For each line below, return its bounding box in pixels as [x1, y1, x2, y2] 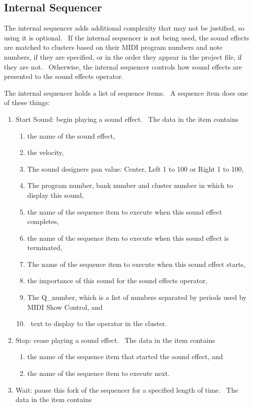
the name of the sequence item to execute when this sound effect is [27, 232, 229, 243]
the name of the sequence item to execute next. [27, 368, 170, 378]
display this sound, [27, 189, 84, 200]
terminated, [27, 242, 63, 253]
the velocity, [27, 147, 64, 157]
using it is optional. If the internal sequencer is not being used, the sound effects [4, 32, 250, 42]
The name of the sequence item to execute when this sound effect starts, [27, 258, 246, 269]
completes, [27, 216, 59, 226]
